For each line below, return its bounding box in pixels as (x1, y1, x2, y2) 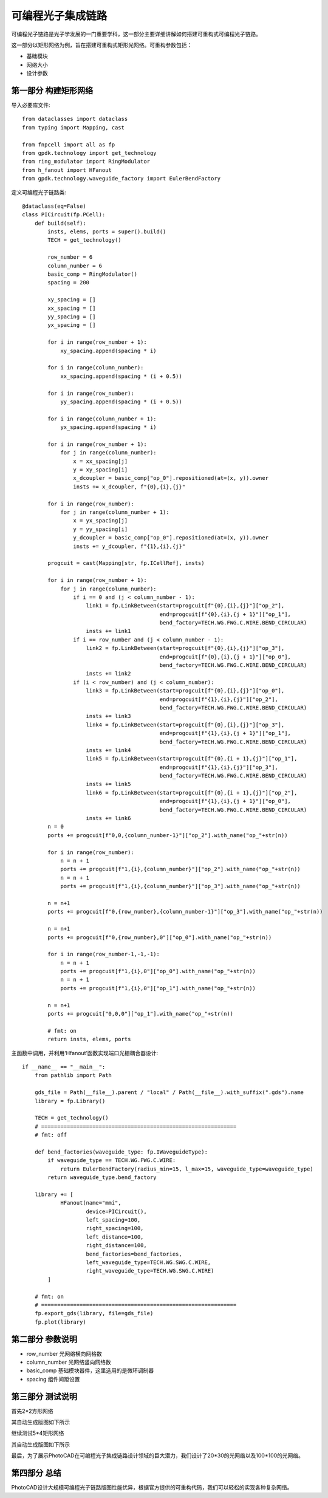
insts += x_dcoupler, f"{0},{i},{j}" (73, 483, 185, 490)
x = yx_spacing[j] (73, 517, 128, 524)
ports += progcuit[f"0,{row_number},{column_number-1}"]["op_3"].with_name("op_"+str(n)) (47, 908, 323, 915)
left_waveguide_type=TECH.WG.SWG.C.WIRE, (86, 1259, 211, 1266)
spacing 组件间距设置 (26, 1375, 80, 1383)
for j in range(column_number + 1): (60, 508, 169, 516)
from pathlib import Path (34, 1072, 112, 1079)
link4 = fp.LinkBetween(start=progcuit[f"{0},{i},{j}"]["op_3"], (86, 721, 285, 728)
